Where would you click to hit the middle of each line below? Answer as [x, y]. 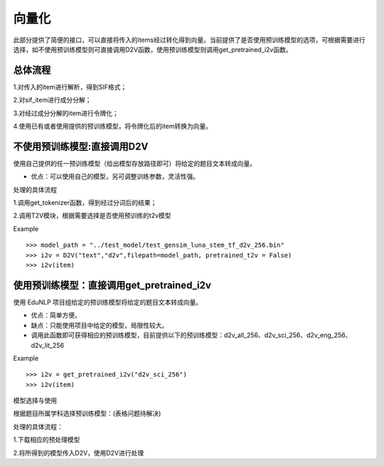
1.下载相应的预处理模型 [47, 440]
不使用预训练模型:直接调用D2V [81, 146]
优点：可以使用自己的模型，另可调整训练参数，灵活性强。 [115, 176]
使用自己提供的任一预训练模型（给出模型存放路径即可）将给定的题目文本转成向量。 [134, 163]
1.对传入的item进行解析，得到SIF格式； [70, 87]
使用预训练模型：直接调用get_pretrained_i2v [112, 285]
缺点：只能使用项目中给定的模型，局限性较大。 [100, 325]
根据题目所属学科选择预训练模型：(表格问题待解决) [87, 413]
